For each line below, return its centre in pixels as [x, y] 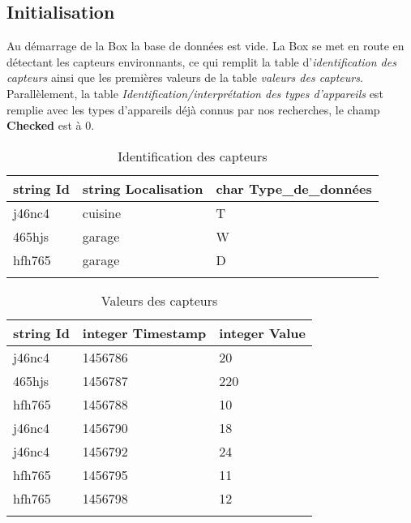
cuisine [102, 212]
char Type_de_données [294, 188]
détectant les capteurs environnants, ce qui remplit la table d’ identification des [201, 61]
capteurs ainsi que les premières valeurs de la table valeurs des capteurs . [185, 77]
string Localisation [143, 188]
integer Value [263, 332]
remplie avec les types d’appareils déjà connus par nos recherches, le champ [193, 109]
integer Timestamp [144, 332]
